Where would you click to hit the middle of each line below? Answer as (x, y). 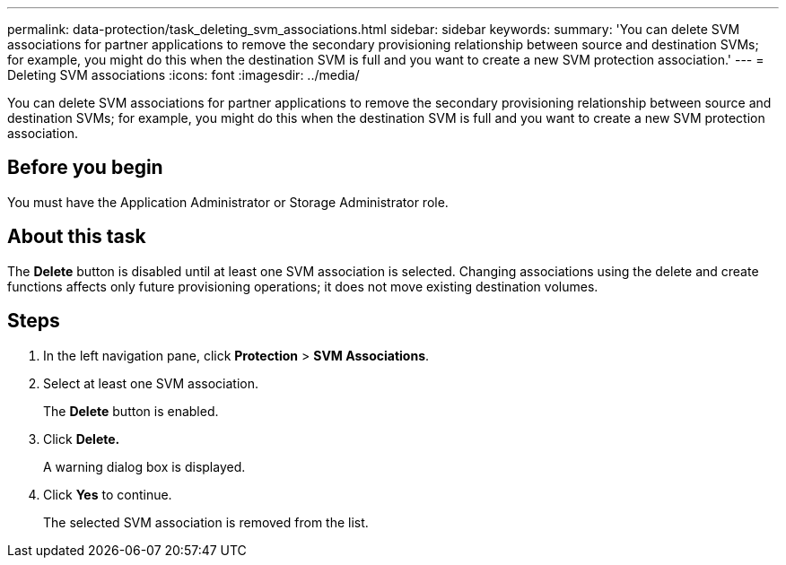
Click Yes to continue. (108, 494)
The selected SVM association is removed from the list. (206, 522)
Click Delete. (82, 439)
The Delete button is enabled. (131, 411)
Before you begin (85, 168)
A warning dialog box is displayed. (144, 466)
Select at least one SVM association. (151, 383)
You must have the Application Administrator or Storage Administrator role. (228, 202)
